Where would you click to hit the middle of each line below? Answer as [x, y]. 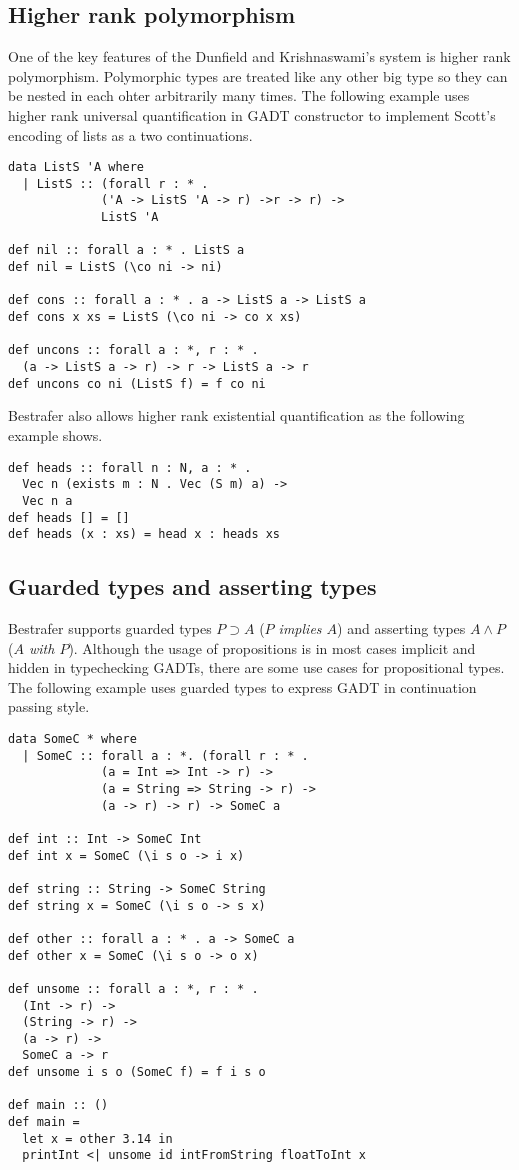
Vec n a [47, 500]
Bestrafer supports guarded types [110, 628]
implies [300, 628]
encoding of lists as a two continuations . [130, 134]
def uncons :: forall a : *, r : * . [133, 350]
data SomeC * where [72, 739]
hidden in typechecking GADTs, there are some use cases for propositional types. [256, 667]
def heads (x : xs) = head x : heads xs [144, 534]
